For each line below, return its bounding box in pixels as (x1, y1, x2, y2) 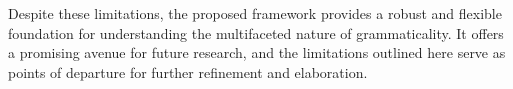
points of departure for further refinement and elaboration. (8, 61, 368, 82)
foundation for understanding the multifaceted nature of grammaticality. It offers (8, 22, 504, 43)
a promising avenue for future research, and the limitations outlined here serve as (8, 42, 506, 63)
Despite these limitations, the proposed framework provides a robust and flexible (8, 3, 502, 23)
